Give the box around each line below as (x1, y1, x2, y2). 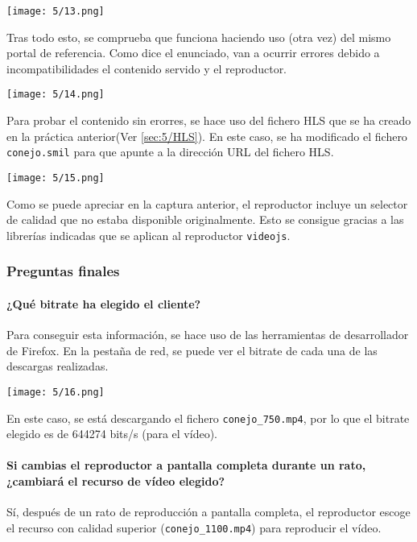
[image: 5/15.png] (6, 172, 105, 184)
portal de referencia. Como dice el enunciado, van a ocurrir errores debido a (6, 44, 380, 61)
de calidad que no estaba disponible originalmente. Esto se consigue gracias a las (6, 211, 404, 228)
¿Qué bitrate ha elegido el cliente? (6, 295, 201, 312)
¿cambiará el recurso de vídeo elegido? (6, 472, 225, 489)
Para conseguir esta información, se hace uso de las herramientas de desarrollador (6, 326, 409, 343)
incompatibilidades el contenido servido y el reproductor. (6, 60, 287, 77)
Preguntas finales (6, 261, 120, 281)
